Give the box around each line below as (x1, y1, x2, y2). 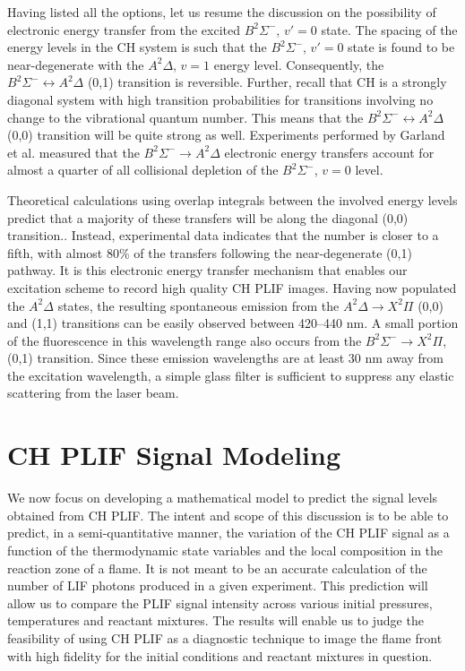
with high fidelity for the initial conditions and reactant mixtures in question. (7, 646, 433, 665)
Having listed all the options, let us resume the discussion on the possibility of (7, 3, 436, 21)
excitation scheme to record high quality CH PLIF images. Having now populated (7, 278, 457, 297)
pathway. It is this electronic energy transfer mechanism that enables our (7, 261, 408, 280)
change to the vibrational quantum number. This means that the (7, 108, 364, 126)
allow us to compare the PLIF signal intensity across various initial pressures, (7, 593, 433, 612)
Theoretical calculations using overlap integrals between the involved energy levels (7, 190, 458, 209)
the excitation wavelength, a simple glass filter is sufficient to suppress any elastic (7, 366, 454, 384)
